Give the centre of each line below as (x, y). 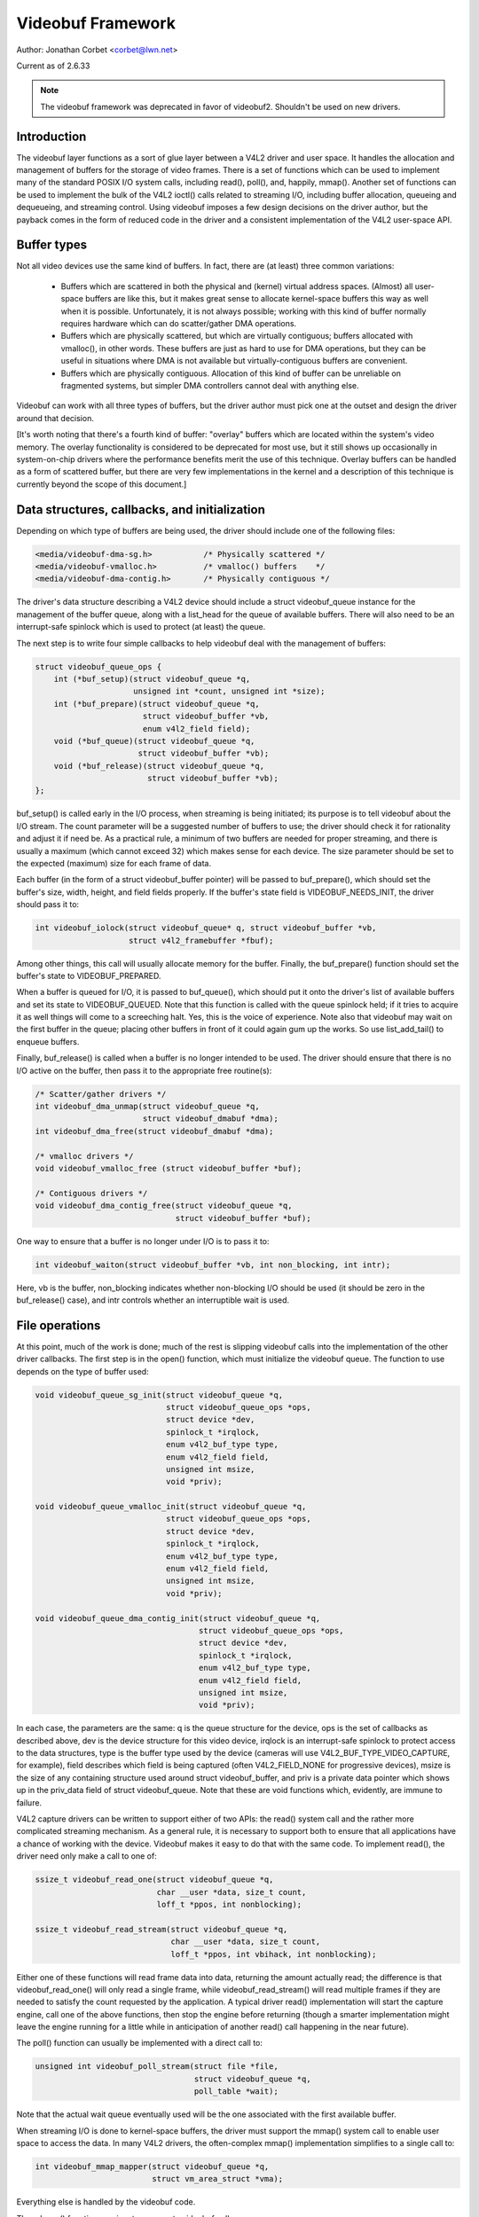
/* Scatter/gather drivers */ (101, 1094)
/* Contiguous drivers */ (91, 1193)
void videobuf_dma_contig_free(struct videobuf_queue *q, (164, 1206)
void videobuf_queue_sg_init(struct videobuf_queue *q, (159, 1395)
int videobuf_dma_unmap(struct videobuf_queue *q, (148, 1107)
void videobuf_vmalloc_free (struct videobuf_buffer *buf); (169, 1168)
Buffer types (52, 245)
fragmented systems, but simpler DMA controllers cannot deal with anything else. (210, 385)
